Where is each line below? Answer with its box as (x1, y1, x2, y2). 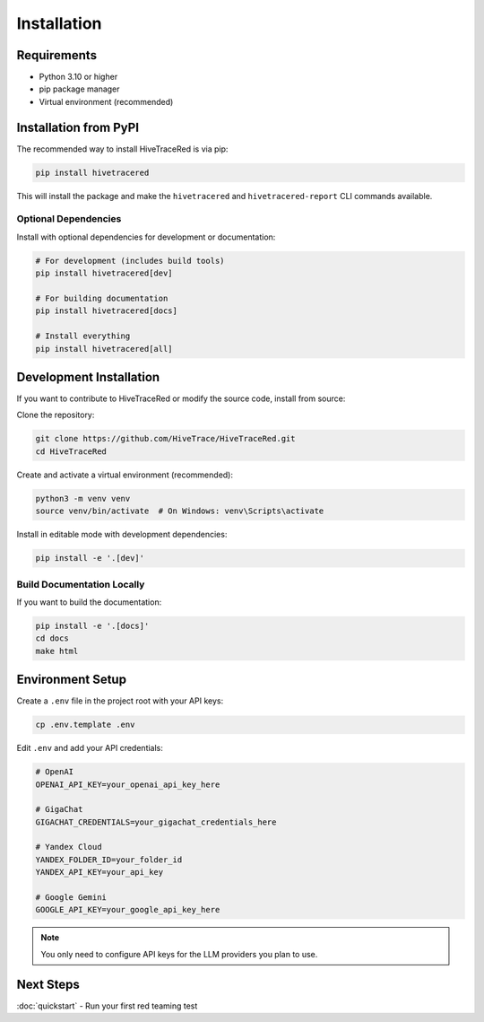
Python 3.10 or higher (39, 72, 118, 83)
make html (35, 646, 79, 656)
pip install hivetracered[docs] (35, 306, 178, 316)
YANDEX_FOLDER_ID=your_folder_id (35, 854, 183, 865)
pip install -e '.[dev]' (35, 553, 145, 563)
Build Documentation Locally (16, 578, 145, 590)
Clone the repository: (16, 409, 95, 421)
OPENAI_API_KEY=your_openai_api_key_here (35, 779, 220, 790)
